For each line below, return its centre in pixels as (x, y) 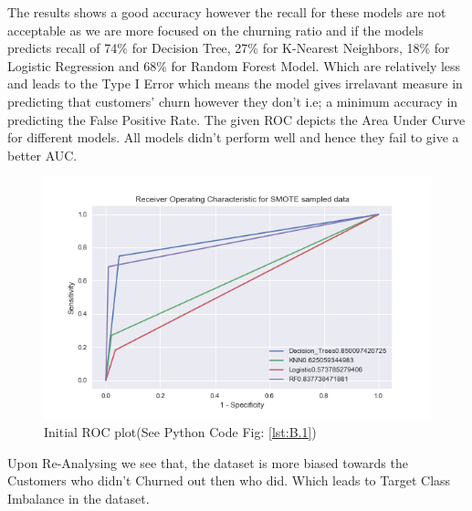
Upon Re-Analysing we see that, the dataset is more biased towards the (208, 462)
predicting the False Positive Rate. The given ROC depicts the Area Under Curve (236, 119)
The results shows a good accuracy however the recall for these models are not (227, 12)
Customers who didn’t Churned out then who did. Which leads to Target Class (229, 480)
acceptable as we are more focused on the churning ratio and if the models (215, 30)
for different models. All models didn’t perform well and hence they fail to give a (233, 137)
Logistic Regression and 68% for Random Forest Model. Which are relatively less (234, 65)
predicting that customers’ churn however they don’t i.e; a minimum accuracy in (233, 101)
